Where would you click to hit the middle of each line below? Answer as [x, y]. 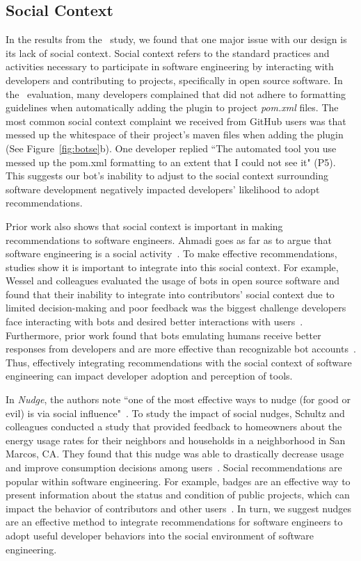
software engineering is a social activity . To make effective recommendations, [171, 253]
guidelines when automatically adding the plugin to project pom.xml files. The [172, 107]
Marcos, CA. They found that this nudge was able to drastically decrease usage [175, 454]
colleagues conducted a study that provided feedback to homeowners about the [174, 426]
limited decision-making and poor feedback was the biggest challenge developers [176, 308]
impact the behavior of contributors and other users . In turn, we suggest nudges [178, 508]
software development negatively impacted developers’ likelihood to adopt [163, 189]
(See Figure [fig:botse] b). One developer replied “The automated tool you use [171, 148]
